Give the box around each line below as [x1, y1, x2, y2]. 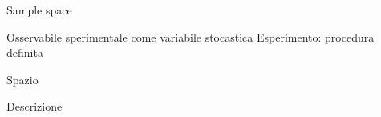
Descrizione [6, 98, 63, 115]
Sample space [6, 2, 72, 18]
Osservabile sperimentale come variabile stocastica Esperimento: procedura [6, 28, 375, 45]
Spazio [6, 71, 39, 87]
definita [6, 44, 43, 61]
